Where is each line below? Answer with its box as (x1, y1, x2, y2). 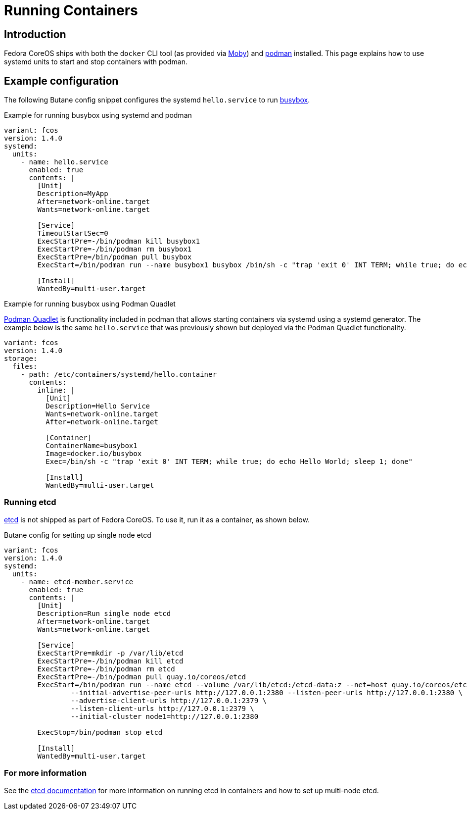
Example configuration (4, 74, 119, 87)
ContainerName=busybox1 (46, 442, 138, 450)
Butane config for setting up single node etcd (4, 530, 151, 539)
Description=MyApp (37, 190, 108, 198)
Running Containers (4, 2, 138, 19)
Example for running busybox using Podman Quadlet (4, 300, 176, 308)
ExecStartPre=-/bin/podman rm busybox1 (37, 245, 192, 254)
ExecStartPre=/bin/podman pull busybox (37, 253, 192, 261)
